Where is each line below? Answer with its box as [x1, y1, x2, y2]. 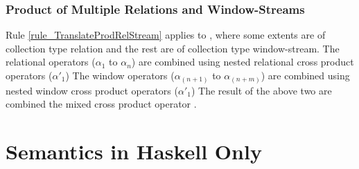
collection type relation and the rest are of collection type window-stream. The [6, 41, 340, 55]
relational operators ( [6, 54, 96, 69]
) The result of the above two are [191, 83, 332, 97]
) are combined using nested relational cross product [131, 54, 354, 69]
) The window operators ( [65, 68, 175, 82]
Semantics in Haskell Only [6, 137, 262, 165]
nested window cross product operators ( [6, 83, 178, 97]
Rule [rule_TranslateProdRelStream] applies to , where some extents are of [6, 28, 326, 42]
